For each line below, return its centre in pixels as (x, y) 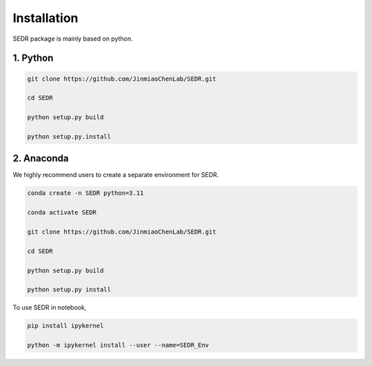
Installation (45, 18)
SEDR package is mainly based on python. (73, 39)
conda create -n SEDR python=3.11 (85, 193)
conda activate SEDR (62, 213)
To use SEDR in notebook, (50, 307)
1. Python (33, 58)
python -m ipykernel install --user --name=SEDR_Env (118, 345)
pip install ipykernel (65, 326)
